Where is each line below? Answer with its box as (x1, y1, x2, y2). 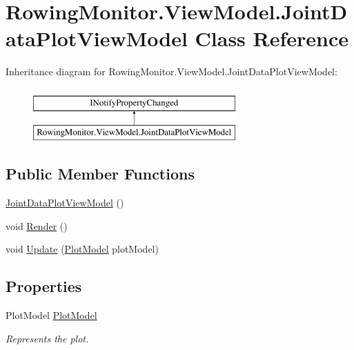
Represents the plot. (6, 331, 89, 345)
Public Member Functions (6, 163, 195, 184)
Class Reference (195, 24, 349, 52)
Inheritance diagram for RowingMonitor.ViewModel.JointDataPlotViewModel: (6, 64, 337, 79)
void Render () (6, 218, 68, 233)
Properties (6, 275, 82, 297)
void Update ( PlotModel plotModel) (6, 242, 159, 256)
